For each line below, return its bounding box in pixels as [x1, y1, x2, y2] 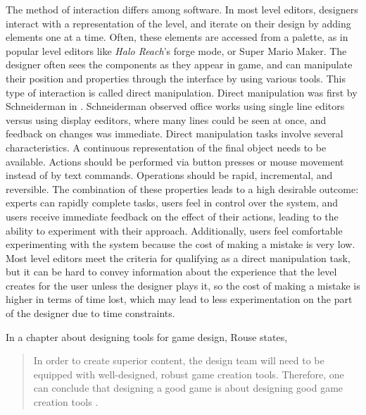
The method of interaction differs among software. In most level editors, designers [6, 2, 358, 16]
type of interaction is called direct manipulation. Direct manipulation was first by [6, 85, 358, 99]
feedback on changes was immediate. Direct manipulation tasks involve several [6, 126, 343, 141]
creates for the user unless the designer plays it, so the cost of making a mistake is [6, 278, 360, 292]
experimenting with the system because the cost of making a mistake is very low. [6, 237, 355, 252]
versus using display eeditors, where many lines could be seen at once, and [6, 112, 327, 127]
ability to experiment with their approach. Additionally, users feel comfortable [6, 223, 343, 237]
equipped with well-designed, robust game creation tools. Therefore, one [33, 366, 344, 381]
